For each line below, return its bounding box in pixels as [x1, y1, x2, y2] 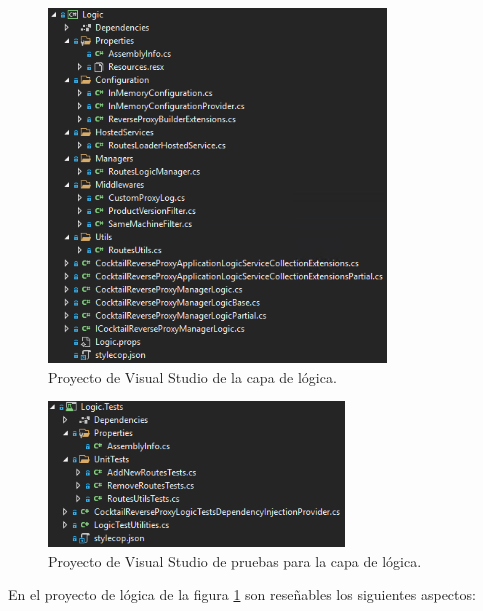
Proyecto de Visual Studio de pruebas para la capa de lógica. [48, 550, 422, 571]
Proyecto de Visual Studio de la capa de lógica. [48, 366, 337, 387]
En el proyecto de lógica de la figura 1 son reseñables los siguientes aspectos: [8, 584, 476, 605]
